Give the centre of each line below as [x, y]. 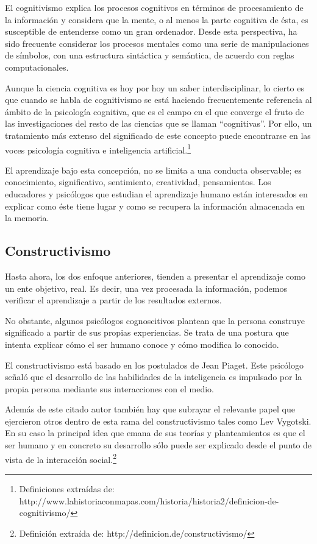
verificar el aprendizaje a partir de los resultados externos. [113, 300]
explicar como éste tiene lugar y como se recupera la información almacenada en [155, 206]
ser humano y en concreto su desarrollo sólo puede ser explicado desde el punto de [158, 445]
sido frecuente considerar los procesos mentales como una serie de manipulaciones [157, 43]
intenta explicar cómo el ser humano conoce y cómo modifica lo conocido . [142, 344]
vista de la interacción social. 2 [61, 458]
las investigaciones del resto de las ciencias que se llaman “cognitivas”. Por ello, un [158, 123]
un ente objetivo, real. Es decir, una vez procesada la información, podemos [146, 288]
